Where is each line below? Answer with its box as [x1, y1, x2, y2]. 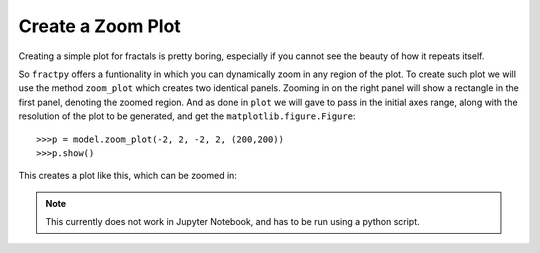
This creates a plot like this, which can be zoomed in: [18, 170, 237, 182]
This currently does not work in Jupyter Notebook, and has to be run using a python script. [45, 216, 420, 228]
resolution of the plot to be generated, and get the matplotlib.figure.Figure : [18, 110, 356, 122]
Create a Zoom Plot [18, 15, 182, 37]
